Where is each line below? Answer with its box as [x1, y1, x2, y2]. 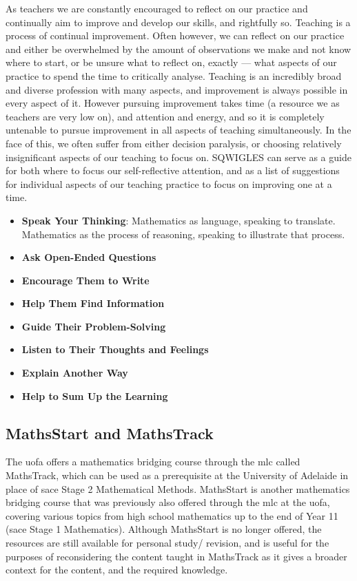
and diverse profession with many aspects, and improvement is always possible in [6, 82, 348, 96]
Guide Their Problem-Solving [21, 319, 166, 333]
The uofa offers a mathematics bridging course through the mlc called [6, 454, 300, 469]
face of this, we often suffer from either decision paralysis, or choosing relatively [6, 136, 342, 150]
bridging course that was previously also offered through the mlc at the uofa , [6, 495, 330, 509]
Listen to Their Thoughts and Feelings [21, 342, 209, 357]
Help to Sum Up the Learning [21, 388, 168, 403]
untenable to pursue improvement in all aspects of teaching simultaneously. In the [6, 123, 351, 137]
